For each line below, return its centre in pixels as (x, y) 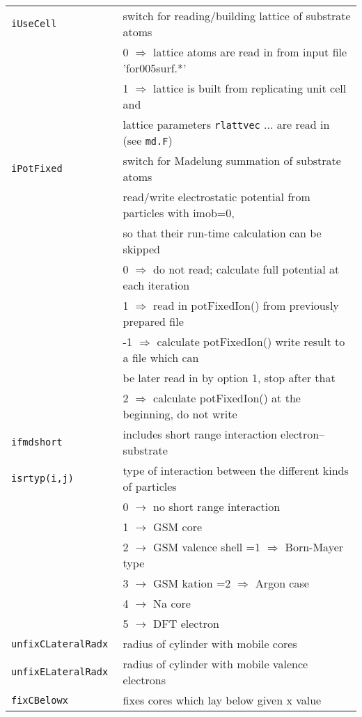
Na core (172, 603)
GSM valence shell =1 (207, 547)
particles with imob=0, (179, 213)
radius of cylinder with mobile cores (210, 644)
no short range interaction (217, 506)
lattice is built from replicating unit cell (250, 88)
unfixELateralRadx (60, 672)
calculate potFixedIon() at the (227, 398)
